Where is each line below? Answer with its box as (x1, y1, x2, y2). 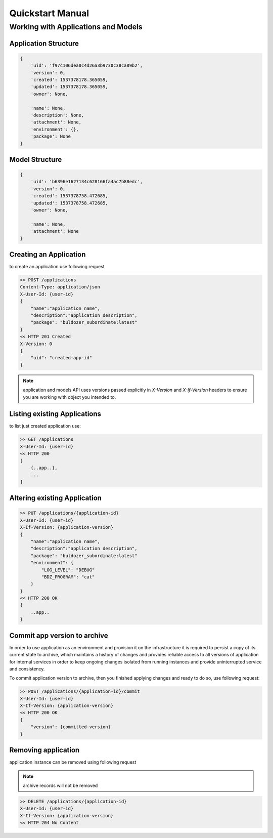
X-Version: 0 (20, 341, 53, 347)
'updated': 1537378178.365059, (30, 84, 108, 90)
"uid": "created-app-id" (30, 355, 93, 361)
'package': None (30, 134, 71, 139)
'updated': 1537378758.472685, (30, 200, 108, 206)
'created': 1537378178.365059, (30, 76, 108, 82)
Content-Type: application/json (20, 284, 101, 290)
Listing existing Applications (9, 410, 101, 418)
